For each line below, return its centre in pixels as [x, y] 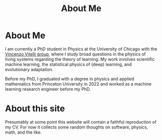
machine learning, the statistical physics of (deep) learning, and [68, 64]
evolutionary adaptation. [29, 69]
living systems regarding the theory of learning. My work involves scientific [80, 59]
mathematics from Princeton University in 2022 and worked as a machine [78, 84]
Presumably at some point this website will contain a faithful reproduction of [81, 122]
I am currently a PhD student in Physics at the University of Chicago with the [81, 49]
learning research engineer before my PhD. [48, 89]
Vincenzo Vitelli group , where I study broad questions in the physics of [75, 54]
